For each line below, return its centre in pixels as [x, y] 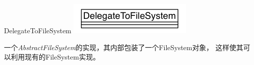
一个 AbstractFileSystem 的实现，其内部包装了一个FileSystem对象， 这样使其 [124, 47]
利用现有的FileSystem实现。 [55, 57]
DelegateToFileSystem [38, 30]
